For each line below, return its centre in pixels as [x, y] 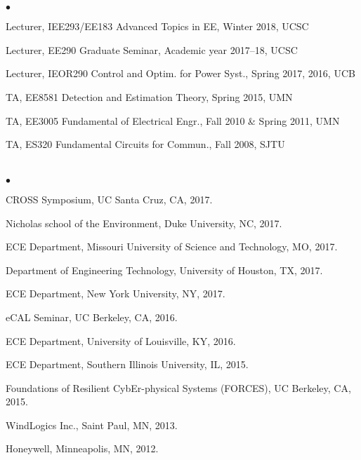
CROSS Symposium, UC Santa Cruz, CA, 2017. [109, 199]
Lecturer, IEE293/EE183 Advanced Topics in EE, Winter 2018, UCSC [157, 26]
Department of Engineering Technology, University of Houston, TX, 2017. [164, 270]
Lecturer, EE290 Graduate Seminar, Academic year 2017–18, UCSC [152, 49]
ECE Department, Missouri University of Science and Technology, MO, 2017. [172, 246]
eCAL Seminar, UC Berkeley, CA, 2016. [92, 317]
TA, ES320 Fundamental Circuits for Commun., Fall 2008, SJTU [145, 144]
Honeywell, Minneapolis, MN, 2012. [82, 448]
